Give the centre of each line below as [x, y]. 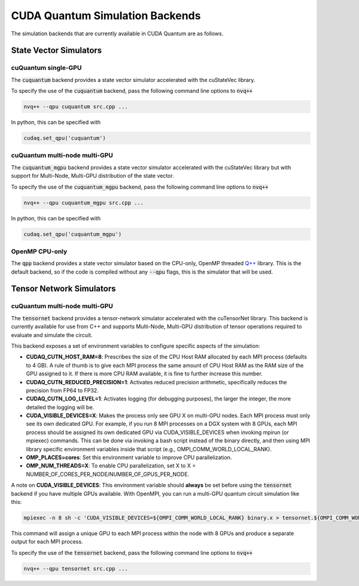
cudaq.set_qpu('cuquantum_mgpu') [73, 234]
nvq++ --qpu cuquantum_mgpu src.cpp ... [83, 203]
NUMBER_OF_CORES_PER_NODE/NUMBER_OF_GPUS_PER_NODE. [108, 474]
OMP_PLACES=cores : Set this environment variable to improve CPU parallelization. [129, 457]
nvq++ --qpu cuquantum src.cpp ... [76, 107]
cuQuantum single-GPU [46, 68]
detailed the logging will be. [60, 407]
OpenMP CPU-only [39, 251]
